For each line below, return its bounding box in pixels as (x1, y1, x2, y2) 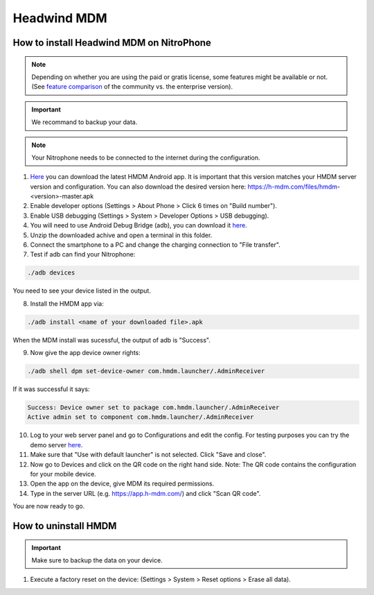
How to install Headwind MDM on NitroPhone (12, 37, 211, 49)
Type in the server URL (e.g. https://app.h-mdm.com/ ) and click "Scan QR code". (30, 489, 261, 497)
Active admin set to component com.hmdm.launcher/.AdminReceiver (27, 413, 254, 421)
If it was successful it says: (12, 385, 90, 393)
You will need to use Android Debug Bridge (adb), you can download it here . (30, 221, 247, 230)
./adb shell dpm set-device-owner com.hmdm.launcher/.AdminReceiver (27, 368, 265, 375)
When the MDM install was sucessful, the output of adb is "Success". (12, 336, 211, 344)
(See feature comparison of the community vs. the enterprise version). (31, 83, 233, 91)
